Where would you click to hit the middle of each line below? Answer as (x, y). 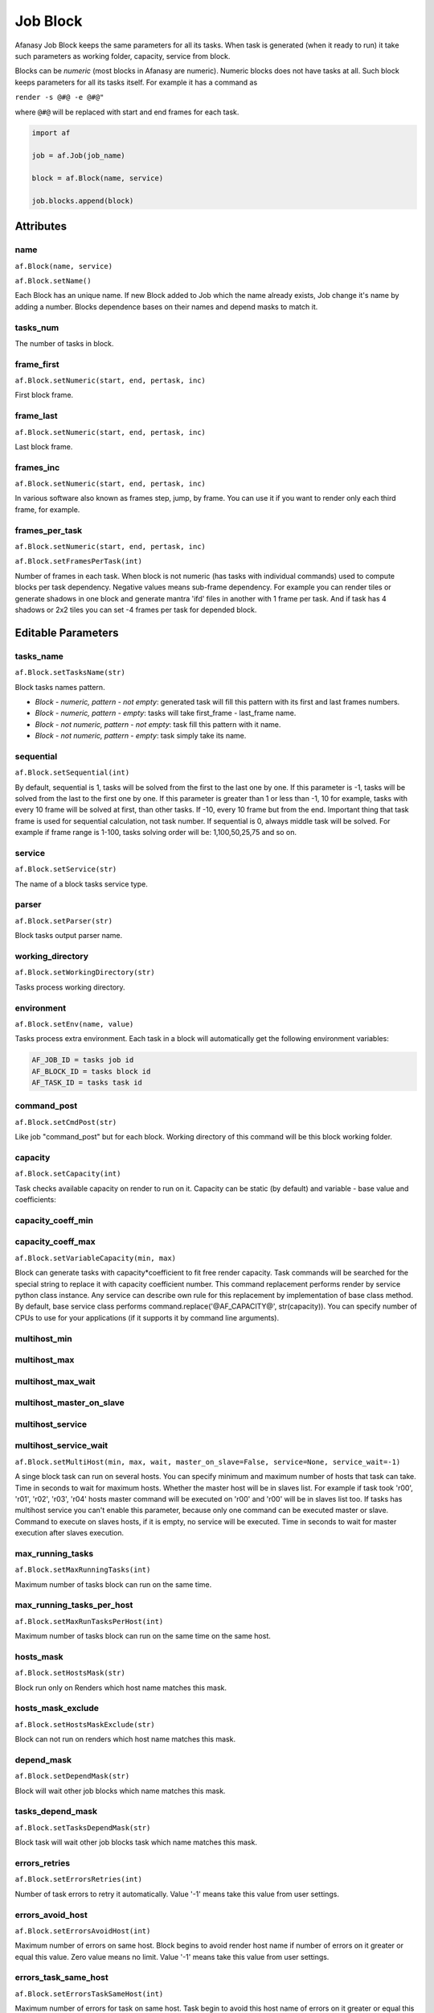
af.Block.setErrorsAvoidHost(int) (83, 1931)
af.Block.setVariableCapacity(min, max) (96, 1258)
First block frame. (44, 395)
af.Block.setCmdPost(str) (66, 1122)
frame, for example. (47, 509)
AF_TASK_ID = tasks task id (87, 1083)
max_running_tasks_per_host (74, 1605)
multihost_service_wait (61, 1445)
